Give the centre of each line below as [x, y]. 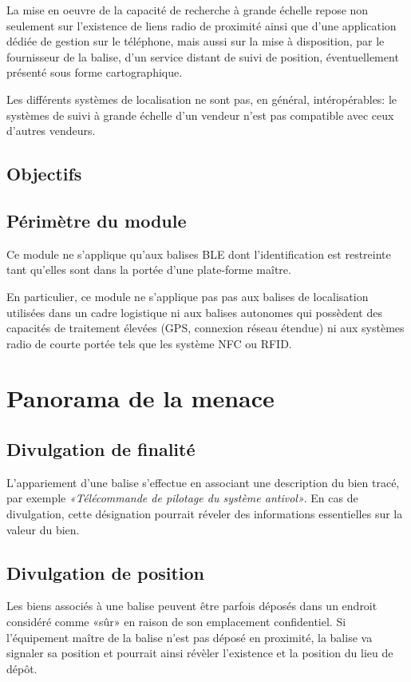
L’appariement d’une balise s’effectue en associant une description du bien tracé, [203, 482]
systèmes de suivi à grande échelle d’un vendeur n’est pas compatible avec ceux [200, 115]
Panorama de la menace [140, 398]
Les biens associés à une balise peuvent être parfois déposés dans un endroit [192, 606]
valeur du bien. [43, 529]
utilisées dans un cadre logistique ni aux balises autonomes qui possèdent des [194, 312]
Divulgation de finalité [101, 449]
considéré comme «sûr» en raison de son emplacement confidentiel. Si [176, 622]
